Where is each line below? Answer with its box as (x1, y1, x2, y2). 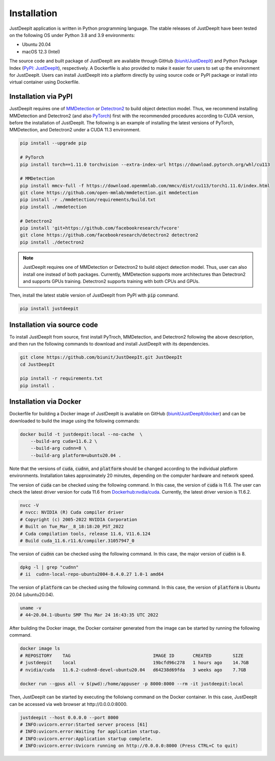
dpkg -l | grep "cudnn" (20, 564, 79, 570)
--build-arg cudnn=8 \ (30, 445, 87, 451)
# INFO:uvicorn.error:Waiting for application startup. (20, 729, 161, 735)
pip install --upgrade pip (20, 140, 87, 146)
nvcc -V (20, 502, 39, 508)
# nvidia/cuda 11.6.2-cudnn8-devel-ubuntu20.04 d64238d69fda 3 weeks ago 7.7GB (20, 667, 247, 673)
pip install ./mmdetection (20, 204, 87, 210)
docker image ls (20, 646, 61, 651)
